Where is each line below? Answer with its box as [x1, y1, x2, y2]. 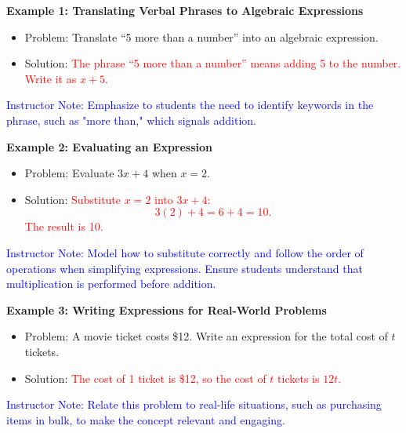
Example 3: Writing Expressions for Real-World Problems [6, 301, 327, 318]
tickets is [277, 369, 320, 386]
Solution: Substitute [24, 191, 121, 207]
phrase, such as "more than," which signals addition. [6, 111, 256, 128]
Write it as [24, 70, 77, 86]
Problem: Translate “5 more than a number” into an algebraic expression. [24, 28, 379, 45]
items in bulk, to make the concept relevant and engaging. [6, 411, 285, 428]
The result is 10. [24, 218, 103, 235]
